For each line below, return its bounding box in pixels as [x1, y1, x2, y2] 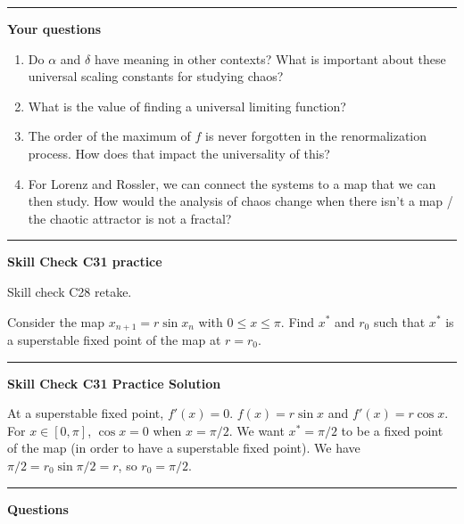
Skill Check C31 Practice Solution [7, 373, 221, 392]
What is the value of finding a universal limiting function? [28, 96, 346, 115]
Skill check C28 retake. [7, 282, 132, 300]
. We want [228, 421, 285, 439]
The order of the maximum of [28, 127, 191, 145]
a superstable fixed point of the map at [7, 330, 221, 348]
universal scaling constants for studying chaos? [28, 67, 284, 86]
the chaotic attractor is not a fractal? [28, 209, 232, 227]
